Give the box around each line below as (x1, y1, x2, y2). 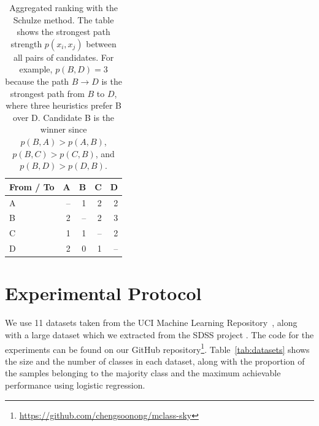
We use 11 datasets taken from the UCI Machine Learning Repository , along (5, 316, 298, 329)
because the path (5, 74, 69, 87)
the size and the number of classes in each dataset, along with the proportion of (5, 354, 305, 367)
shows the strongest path (17, 25, 110, 38)
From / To (9, 180, 55, 193)
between (86, 37, 117, 50)
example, (19, 63, 53, 76)
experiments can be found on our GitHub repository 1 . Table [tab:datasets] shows (5, 341, 310, 355)
